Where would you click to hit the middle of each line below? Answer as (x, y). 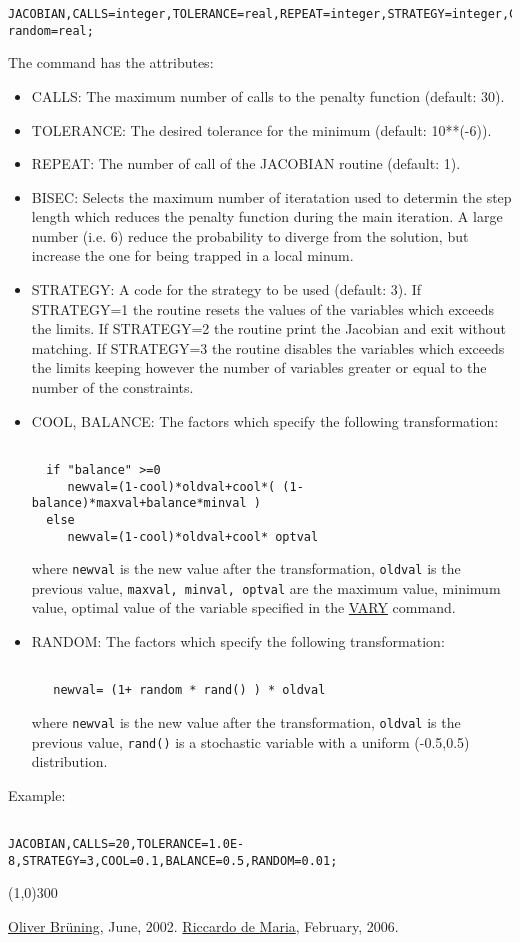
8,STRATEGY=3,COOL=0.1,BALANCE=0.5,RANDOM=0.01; (173, 860)
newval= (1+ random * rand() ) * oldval (189, 690)
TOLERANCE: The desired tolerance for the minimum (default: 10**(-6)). (261, 129)
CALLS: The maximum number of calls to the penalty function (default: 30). (268, 95)
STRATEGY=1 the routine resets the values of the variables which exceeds (262, 308)
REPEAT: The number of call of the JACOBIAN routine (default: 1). (246, 163)
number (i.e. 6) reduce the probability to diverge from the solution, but (250, 235)
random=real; (51, 30)
